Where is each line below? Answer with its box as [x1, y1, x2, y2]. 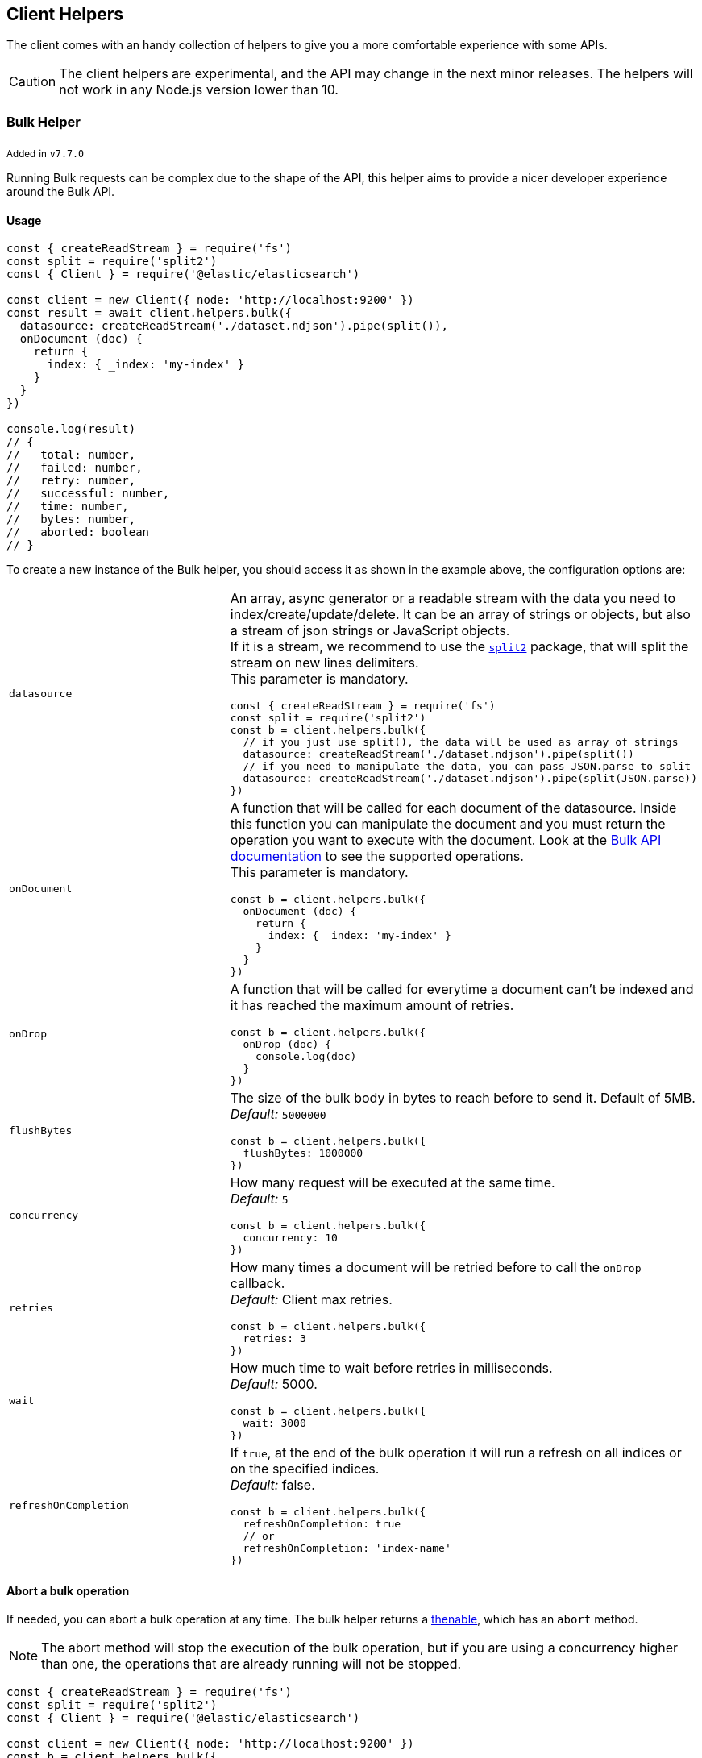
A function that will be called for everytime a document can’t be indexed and [230, 981, 694, 998]
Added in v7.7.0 [6, 148, 84, 160]
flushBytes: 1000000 [243, 1147, 363, 1160]
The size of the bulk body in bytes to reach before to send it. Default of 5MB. [230, 1090, 696, 1107]
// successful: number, [6, 487, 170, 501]
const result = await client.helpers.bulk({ [6, 306, 293, 320]
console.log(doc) [255, 1050, 357, 1063]
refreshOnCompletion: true [243, 1518, 401, 1531]
